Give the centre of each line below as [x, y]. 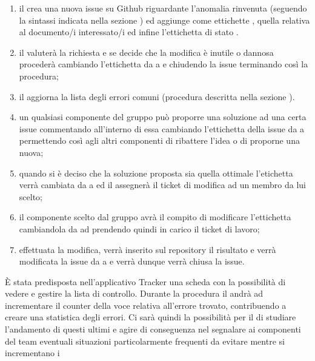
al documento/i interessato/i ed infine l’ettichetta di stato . [129, 32]
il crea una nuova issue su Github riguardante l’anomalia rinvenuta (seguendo [163, 8]
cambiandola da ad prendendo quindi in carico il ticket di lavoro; [139, 228]
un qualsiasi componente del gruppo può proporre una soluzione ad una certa [163, 117]
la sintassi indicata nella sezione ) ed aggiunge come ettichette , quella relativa [164, 20]
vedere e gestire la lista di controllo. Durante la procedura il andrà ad [134, 293]
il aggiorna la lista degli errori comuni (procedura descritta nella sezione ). [157, 96]
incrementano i [32, 353]
